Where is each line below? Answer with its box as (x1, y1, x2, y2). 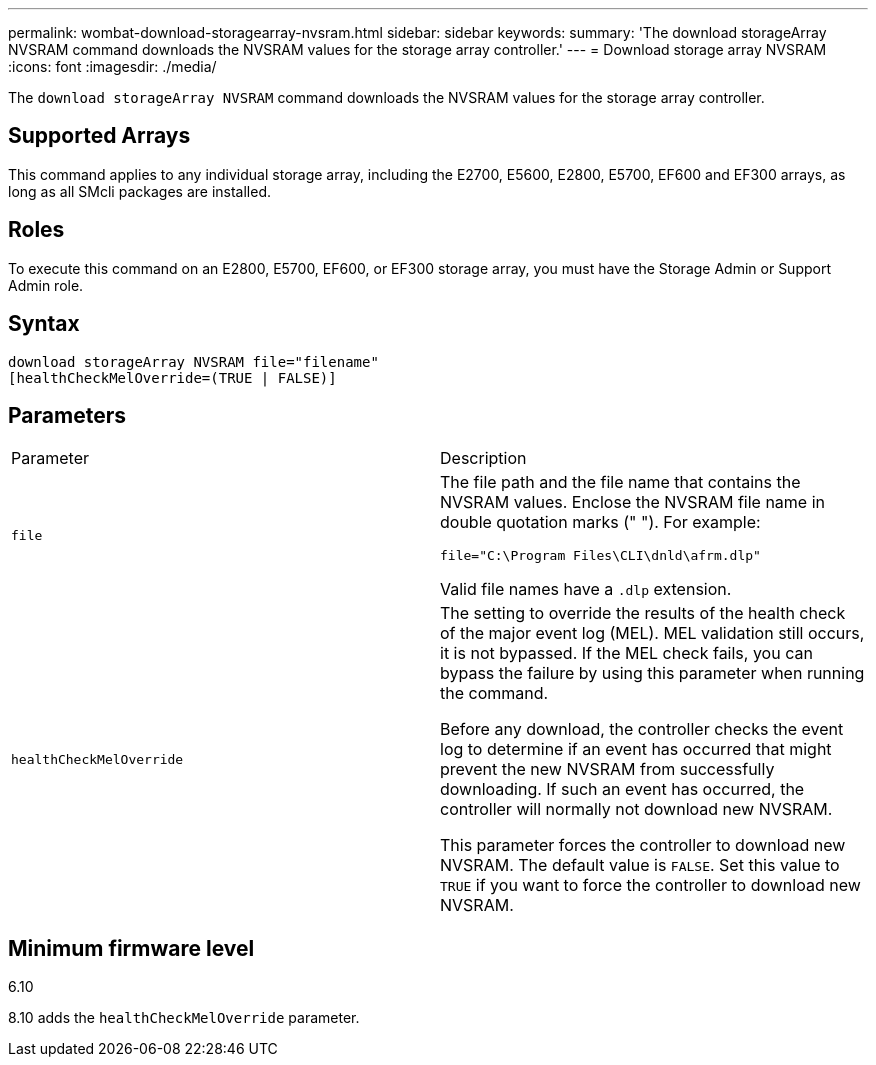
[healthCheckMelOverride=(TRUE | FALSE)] (8, 369, 337, 386)
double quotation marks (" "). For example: (440, 512, 761, 533)
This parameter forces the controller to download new (440, 835, 846, 856)
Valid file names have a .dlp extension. (440, 579, 732, 600)
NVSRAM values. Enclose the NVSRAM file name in (440, 492, 825, 513)
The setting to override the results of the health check (440, 603, 846, 624)
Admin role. (8, 276, 84, 294)
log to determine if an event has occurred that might (440, 739, 832, 760)
